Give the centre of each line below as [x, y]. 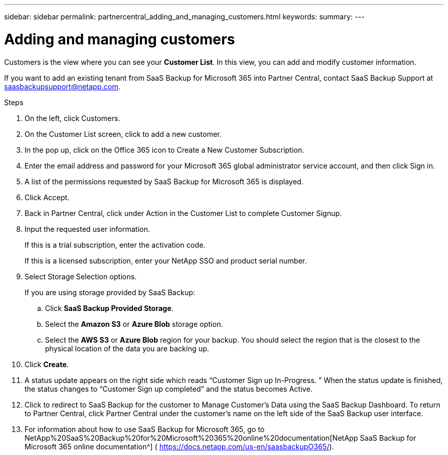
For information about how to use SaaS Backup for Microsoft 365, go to [145, 429]
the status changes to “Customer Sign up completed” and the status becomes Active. [169, 389]
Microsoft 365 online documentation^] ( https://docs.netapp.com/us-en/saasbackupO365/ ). [180, 446]
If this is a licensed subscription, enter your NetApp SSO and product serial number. [166, 260]
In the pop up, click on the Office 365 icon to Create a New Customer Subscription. [164, 150]
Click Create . [47, 364]
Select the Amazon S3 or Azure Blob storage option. [134, 324]
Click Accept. [47, 197]
